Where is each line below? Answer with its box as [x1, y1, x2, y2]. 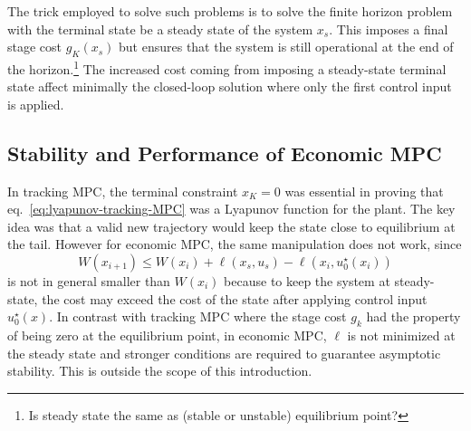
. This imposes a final [329, 19, 448, 38]
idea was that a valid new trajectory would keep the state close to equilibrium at [7, 216, 456, 235]
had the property [366, 307, 461, 326]
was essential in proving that [284, 181, 444, 200]
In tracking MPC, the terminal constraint [7, 181, 238, 200]
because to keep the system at [224, 272, 390, 290]
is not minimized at [347, 325, 456, 344]
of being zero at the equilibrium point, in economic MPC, [7, 325, 327, 344]
